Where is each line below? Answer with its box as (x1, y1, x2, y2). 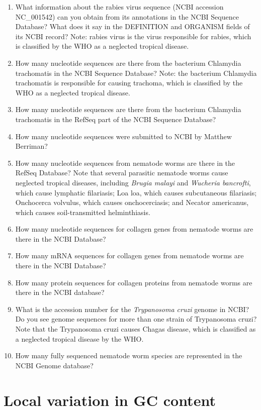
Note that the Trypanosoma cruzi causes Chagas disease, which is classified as (15, 324, 256, 334)
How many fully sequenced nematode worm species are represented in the (15, 350, 242, 361)
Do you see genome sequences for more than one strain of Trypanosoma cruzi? (15, 314, 257, 324)
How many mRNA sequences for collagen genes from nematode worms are (15, 250, 244, 261)
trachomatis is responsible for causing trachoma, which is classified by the (15, 77, 243, 88)
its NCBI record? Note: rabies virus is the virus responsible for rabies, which (15, 31, 251, 41)
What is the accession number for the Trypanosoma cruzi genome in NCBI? (15, 303, 249, 314)
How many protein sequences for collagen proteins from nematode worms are (15, 277, 252, 287)
